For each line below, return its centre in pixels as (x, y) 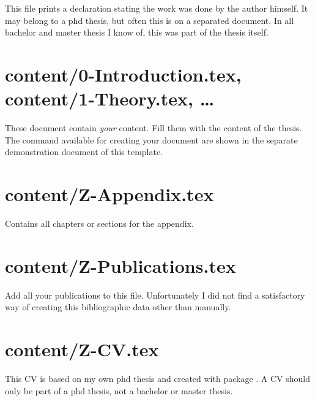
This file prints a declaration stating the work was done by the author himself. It (157, 8)
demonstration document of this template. (84, 152)
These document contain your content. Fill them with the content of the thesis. (154, 128)
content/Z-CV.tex (82, 349)
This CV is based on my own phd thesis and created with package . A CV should (158, 379)
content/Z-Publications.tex (120, 265)
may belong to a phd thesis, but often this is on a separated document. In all (150, 20)
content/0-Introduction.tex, (123, 74)
